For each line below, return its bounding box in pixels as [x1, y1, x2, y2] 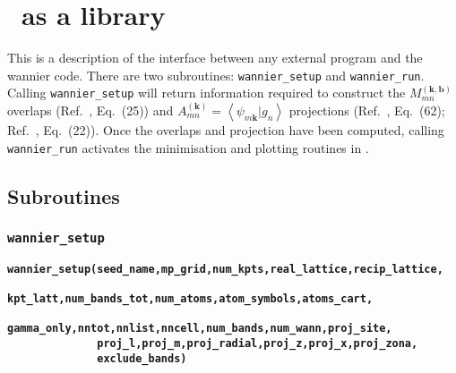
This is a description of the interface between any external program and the [7, 48, 423, 67]
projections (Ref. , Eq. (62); [288, 101, 445, 120]
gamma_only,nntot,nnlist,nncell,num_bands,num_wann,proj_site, [7, 322, 392, 335]
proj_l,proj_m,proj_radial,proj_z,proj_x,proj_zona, [97, 337, 418, 351]
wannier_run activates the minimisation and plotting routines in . [7, 138, 369, 157]
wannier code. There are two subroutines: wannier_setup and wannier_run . [7, 65, 425, 84]
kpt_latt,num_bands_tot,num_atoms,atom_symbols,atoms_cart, [7, 292, 374, 306]
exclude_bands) [97, 352, 187, 365]
